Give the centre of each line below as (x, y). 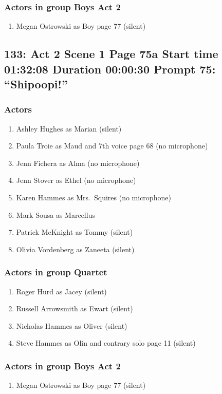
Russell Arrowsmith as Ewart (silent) (75, 308)
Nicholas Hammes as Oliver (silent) (72, 325)
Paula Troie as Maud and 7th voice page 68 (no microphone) (112, 146)
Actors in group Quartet (56, 272)
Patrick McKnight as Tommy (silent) (75, 232)
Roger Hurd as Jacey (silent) (61, 291)
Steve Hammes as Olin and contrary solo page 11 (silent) (106, 343)
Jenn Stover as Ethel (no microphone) (76, 180)
